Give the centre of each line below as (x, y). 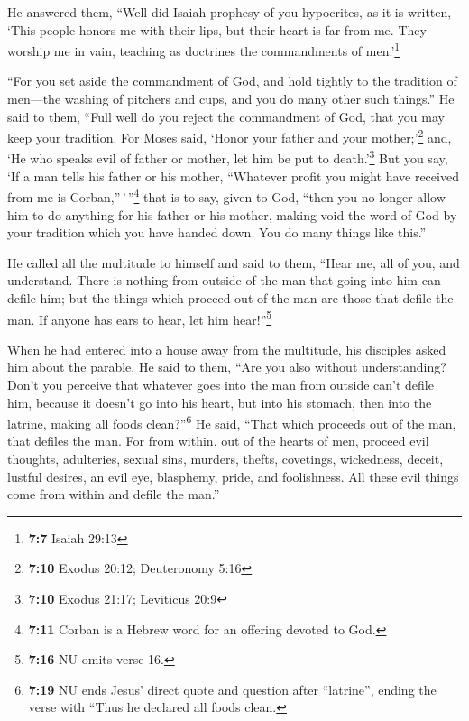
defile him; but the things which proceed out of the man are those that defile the (230, 297)
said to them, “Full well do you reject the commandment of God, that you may (226, 116)
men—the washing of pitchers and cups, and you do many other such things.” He (231, 99)
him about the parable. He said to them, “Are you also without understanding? (227, 367)
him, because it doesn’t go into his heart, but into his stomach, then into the (220, 402)
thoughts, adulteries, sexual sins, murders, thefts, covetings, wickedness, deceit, (225, 458)
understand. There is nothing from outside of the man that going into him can (224, 280)
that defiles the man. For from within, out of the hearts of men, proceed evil (218, 441)
